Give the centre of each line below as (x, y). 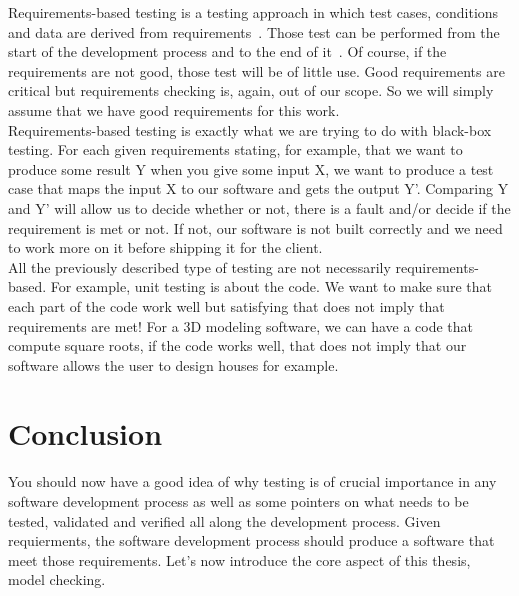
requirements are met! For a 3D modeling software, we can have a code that (241, 325)
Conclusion (85, 433)
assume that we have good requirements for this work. (174, 109)
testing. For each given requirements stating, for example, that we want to (235, 149)
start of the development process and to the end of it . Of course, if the (227, 51)
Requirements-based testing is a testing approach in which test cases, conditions (253, 12)
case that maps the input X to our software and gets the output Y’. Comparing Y (258, 188)
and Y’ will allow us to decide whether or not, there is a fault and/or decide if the (259, 207)
